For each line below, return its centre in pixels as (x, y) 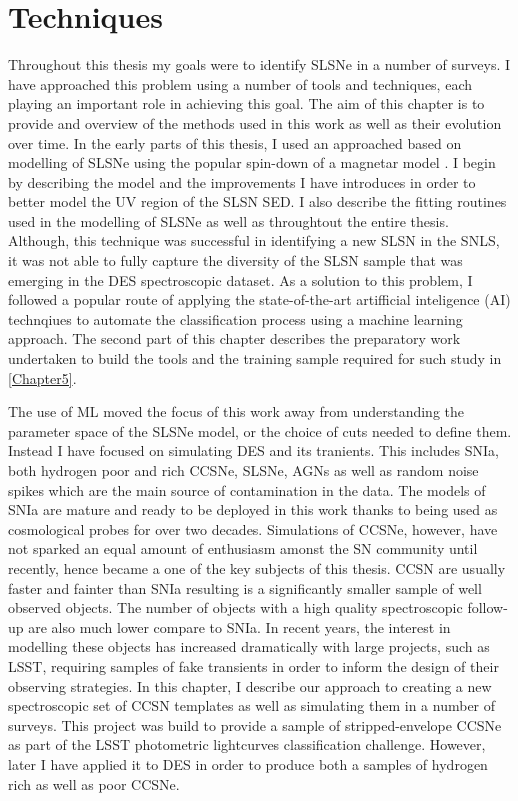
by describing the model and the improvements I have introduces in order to (242, 181)
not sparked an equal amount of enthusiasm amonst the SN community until (243, 548)
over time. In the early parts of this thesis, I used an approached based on (235, 142)
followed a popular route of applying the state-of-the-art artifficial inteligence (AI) (259, 299)
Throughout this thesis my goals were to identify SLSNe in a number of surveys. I (259, 64)
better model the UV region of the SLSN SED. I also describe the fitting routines (257, 201)
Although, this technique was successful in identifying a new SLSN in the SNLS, (254, 240)
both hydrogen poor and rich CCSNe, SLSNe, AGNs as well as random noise (243, 470)
